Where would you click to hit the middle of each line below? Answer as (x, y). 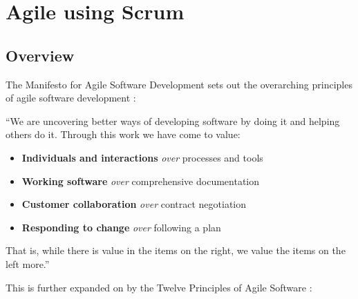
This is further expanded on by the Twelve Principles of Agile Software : (159, 287)
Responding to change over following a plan (121, 227)
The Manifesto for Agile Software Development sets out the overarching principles (179, 84)
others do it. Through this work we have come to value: (123, 134)
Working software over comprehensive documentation (141, 181)
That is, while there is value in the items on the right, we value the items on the (176, 250)
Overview (40, 55)
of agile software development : (71, 98)
